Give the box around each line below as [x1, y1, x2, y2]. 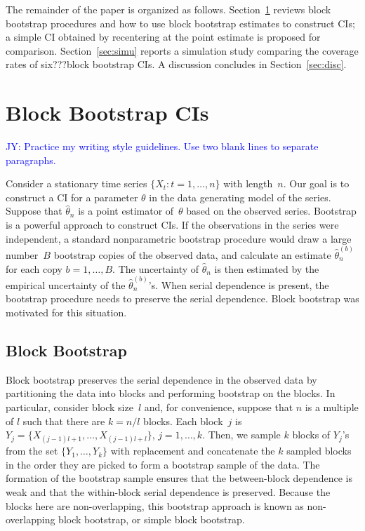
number [6, 247, 39, 262]
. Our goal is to [283, 176, 350, 191]
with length [223, 176, 273, 191]
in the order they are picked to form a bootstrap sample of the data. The [6, 457, 320, 471]
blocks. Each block [143, 413, 223, 428]
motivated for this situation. [6, 304, 127, 319]
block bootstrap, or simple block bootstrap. [58, 512, 245, 527]
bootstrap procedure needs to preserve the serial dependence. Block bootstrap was [6, 291, 359, 306]
